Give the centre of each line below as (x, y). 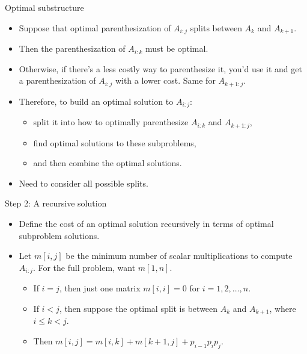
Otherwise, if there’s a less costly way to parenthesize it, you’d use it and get (160, 68)
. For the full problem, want (84, 267)
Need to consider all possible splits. (84, 183)
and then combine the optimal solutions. (108, 163)
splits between (216, 27)
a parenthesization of (57, 80)
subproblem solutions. (59, 235)
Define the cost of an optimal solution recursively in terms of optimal (146, 223)
